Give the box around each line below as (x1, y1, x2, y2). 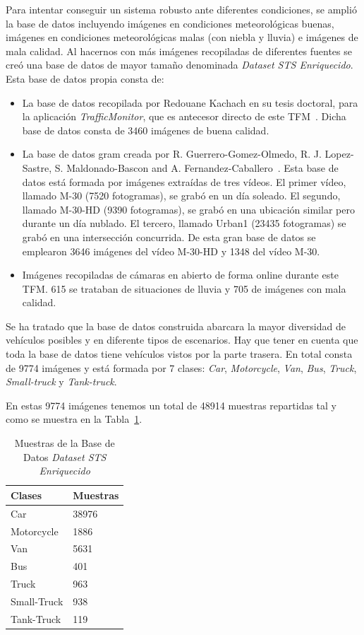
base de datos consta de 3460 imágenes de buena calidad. (22, 122, 269, 137)
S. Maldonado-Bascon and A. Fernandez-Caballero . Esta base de (54, 160, 339, 175)
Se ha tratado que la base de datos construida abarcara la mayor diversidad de (6, 318, 346, 333)
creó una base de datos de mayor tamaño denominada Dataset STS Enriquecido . (6, 57, 353, 72)
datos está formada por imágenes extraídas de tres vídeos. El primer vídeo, (22, 174, 346, 189)
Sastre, (22, 160, 52, 175)
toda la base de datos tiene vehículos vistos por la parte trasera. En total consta (6, 346, 353, 361)
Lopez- (324, 146, 354, 161)
